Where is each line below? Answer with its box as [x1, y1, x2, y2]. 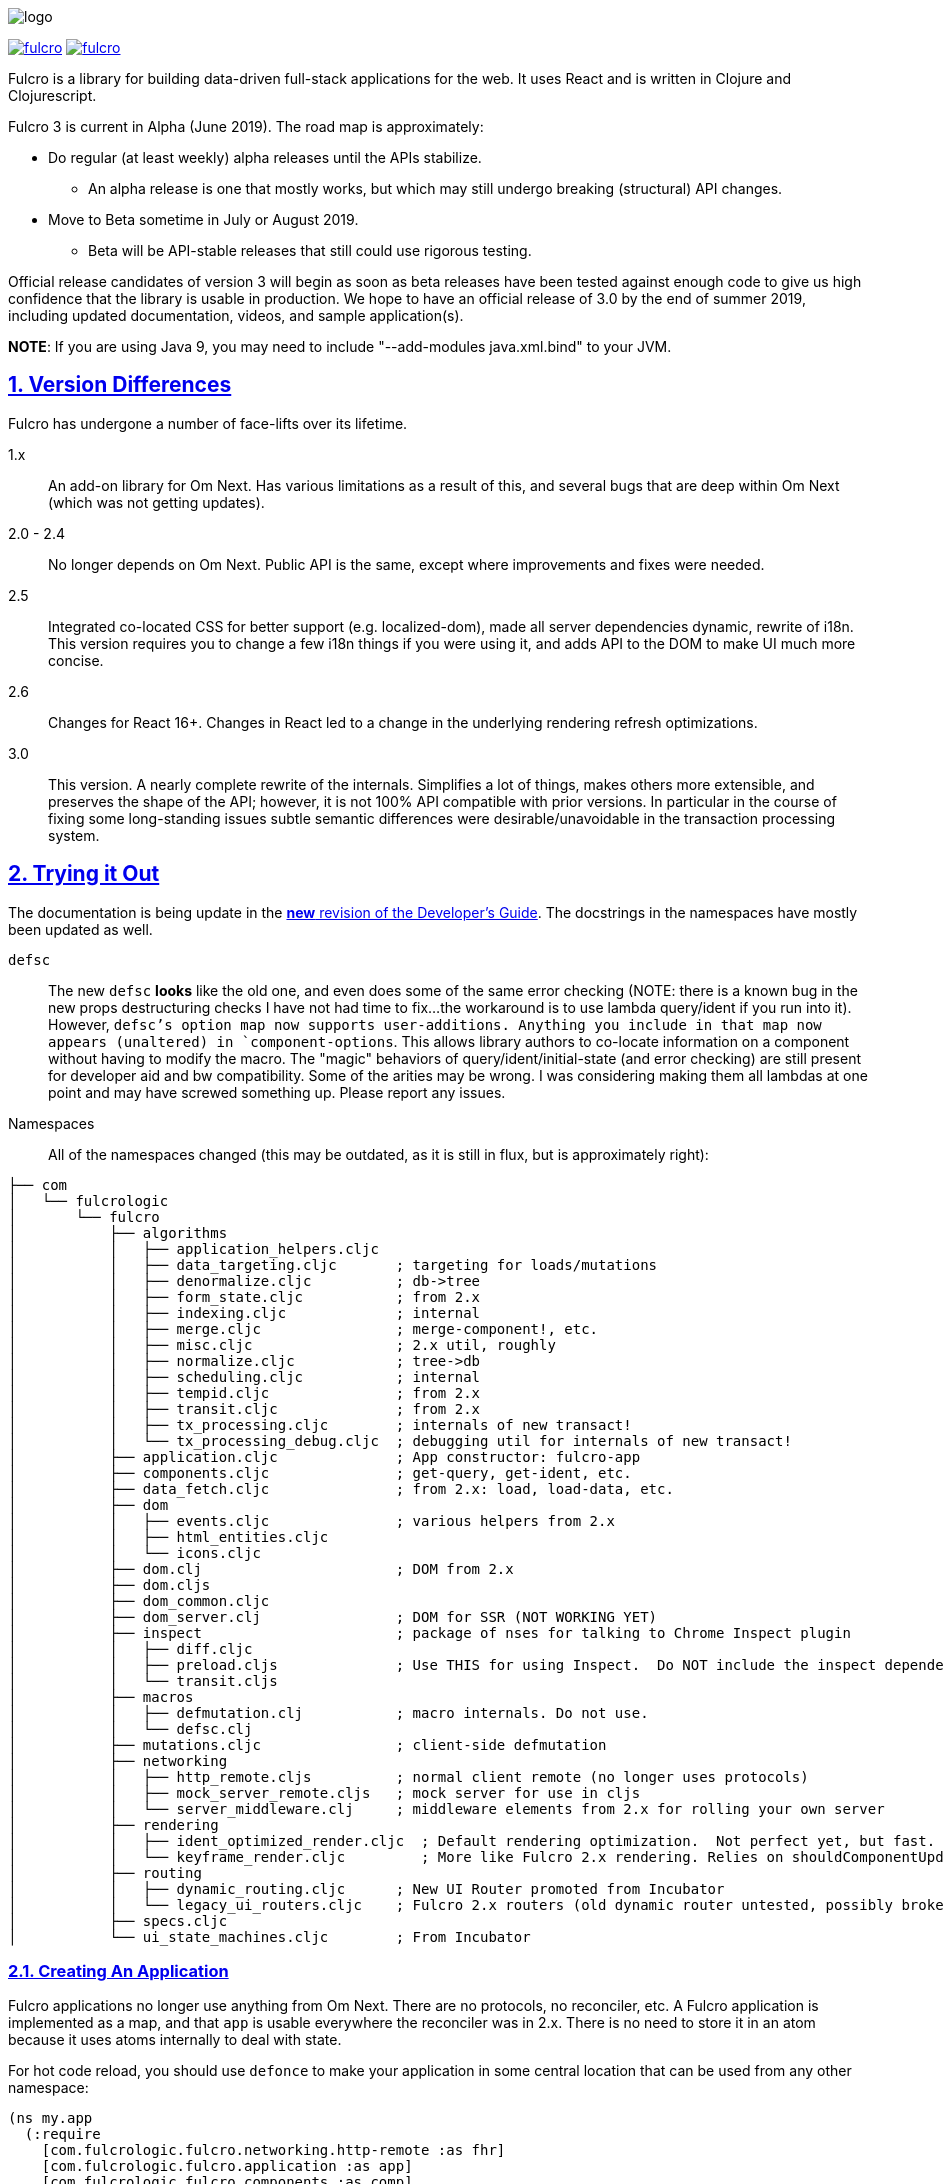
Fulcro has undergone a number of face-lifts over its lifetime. [8, 414, 408, 432]
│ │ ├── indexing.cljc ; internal [8, 1304, 481, 1321]
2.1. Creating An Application [8, 1961, 229, 1982]
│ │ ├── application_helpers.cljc [8, 1240, 379, 1257]
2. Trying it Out [8, 861, 160, 887]
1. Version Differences [8, 372, 232, 398]
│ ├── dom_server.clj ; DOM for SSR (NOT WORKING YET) [8, 1608, 658, 1625]
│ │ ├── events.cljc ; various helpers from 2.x [8, 1512, 615, 1529]
